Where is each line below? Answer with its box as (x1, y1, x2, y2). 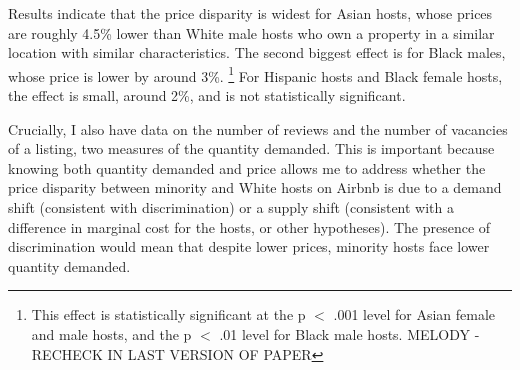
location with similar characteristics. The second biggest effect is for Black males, (8, 42, 506, 63)
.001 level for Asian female (333, 304, 496, 325)
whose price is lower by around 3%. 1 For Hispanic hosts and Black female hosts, (8, 62, 503, 86)
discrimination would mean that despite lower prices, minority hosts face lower (8, 236, 490, 257)
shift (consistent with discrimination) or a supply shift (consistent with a (8, 197, 454, 217)
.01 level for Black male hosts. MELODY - (219, 323, 480, 344)
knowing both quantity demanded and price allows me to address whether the (8, 157, 486, 178)
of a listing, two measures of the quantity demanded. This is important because (8, 138, 495, 159)
